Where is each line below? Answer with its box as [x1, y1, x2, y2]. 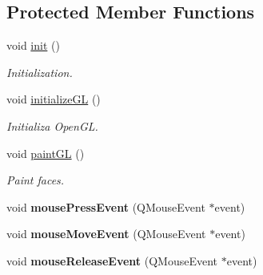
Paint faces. [6, 172, 65, 188]
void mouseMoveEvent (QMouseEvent [6, 225, 206, 242]
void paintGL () [6, 144, 85, 161]
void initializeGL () [6, 91, 101, 107]
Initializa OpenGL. [6, 117, 98, 134]
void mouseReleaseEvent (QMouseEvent [6, 252, 218, 269]
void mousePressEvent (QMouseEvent [6, 198, 205, 215]
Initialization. [6, 63, 73, 80]
